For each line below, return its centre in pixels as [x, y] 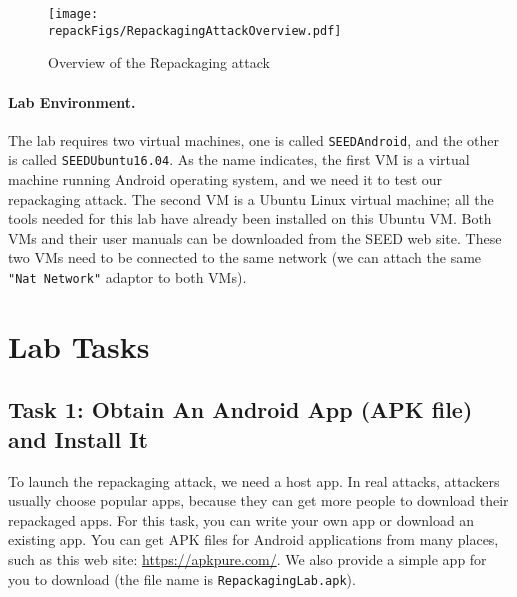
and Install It [78, 438]
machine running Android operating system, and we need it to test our [225, 179]
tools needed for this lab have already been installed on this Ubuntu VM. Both [250, 218]
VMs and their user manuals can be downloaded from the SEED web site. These [255, 237]
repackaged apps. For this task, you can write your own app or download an [241, 519]
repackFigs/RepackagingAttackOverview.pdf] [195, 30]
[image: [73, 14]
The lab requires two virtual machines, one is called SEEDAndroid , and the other [253, 139]
